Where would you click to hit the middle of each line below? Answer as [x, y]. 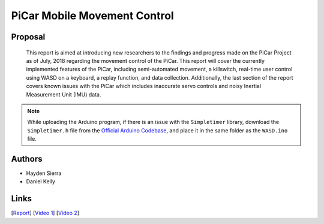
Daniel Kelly [40, 181]
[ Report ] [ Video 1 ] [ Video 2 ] [45, 213]
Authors [27, 159]
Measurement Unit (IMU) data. [64, 94]
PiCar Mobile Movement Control [92, 16]
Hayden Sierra [44, 173]
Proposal [28, 37]
